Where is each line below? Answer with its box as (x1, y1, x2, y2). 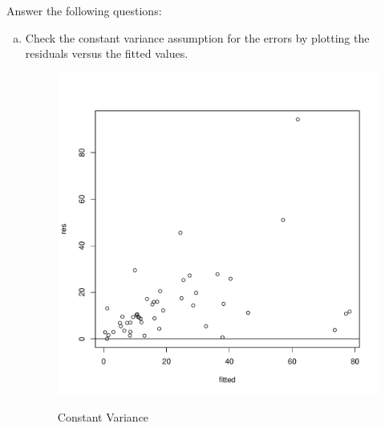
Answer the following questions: (6, 2, 162, 18)
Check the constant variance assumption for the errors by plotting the (25, 29, 370, 46)
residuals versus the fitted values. (25, 45, 188, 62)
